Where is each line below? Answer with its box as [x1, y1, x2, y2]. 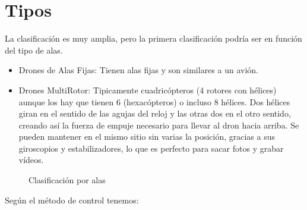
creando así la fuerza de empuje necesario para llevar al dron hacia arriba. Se [18, 118, 299, 131]
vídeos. [18, 153, 44, 166]
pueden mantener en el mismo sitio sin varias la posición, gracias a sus [18, 130, 275, 143]
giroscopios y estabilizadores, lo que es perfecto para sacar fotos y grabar [18, 142, 284, 154]
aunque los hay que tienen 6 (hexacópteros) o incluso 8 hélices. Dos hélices [18, 95, 290, 108]
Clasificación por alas [29, 174, 106, 186]
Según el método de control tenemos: [5, 193, 139, 206]
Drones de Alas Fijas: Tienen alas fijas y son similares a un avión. [18, 64, 258, 76]
